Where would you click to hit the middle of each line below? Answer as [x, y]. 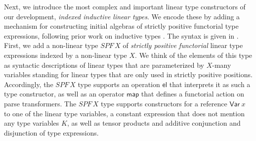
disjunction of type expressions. [51, 132]
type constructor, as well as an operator [64, 94]
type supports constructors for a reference [164, 103]
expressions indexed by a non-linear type [65, 55]
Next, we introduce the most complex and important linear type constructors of [125, 6]
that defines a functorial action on [193, 94]
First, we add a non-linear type [51, 45]
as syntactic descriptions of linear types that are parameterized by [104, 65]
